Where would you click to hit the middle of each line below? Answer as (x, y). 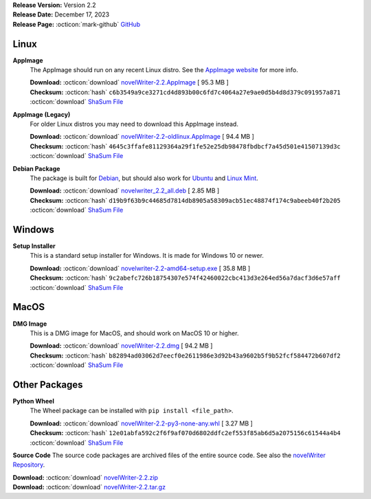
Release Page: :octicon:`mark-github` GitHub (77, 24)
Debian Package (36, 168)
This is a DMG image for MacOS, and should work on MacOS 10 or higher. (134, 333)
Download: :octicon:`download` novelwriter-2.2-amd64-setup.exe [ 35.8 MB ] (140, 268)
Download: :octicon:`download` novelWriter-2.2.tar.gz (89, 487)
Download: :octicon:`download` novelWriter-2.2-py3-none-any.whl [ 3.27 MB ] (142, 423)
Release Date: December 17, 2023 (61, 14)
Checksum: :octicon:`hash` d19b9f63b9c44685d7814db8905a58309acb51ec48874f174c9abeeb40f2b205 (185, 200)
